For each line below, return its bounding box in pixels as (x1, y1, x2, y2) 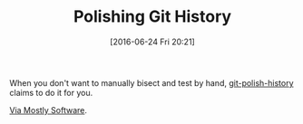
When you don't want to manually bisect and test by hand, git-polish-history (9, 77, 294, 88)
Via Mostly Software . (9, 104, 88, 115)
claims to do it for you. (9, 87, 93, 98)
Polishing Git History (73, 6, 232, 27)
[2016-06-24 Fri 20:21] (110, 36, 195, 47)
